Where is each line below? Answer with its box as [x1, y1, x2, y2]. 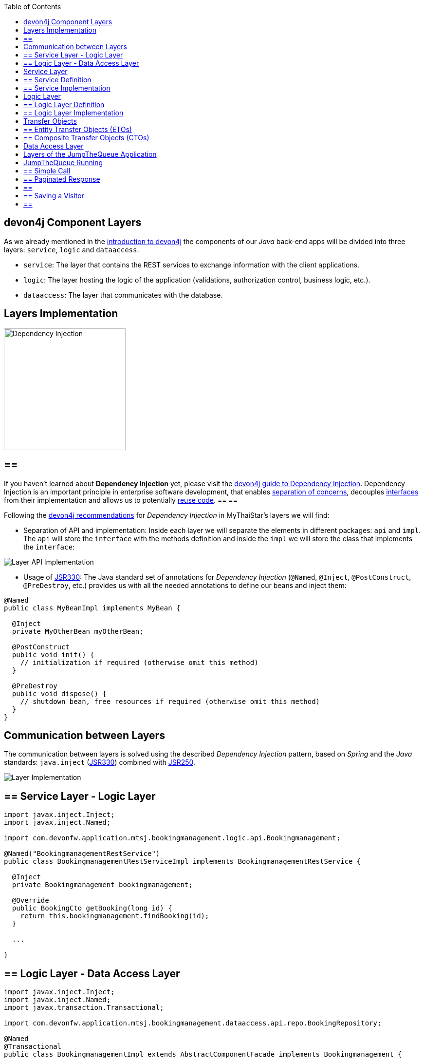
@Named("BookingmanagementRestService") [4, 850, 160, 858]
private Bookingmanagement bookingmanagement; [12, 881, 193, 889]
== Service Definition [23, 76, 92, 84]
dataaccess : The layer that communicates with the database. [23, 290, 223, 299]
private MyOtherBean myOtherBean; [12, 627, 144, 635]
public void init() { [12, 650, 94, 659]
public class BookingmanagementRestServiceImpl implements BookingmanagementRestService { [4, 857, 361, 866]
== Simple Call [23, 167, 71, 175]
